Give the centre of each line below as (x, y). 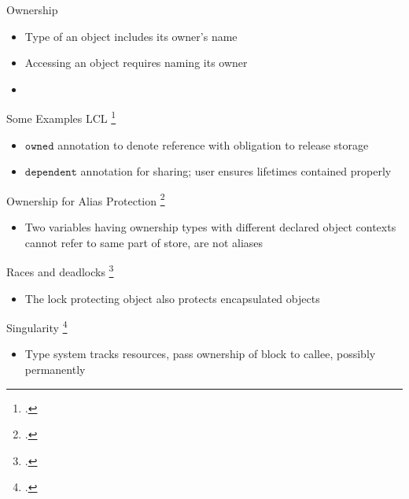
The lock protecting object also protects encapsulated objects (172, 298)
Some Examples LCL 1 (61, 117)
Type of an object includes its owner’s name (131, 36)
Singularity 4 (37, 326)
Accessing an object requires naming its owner (136, 63)
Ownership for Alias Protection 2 (86, 199)
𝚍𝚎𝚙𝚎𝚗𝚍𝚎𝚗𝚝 (51, 173)
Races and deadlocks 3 (60, 270)
